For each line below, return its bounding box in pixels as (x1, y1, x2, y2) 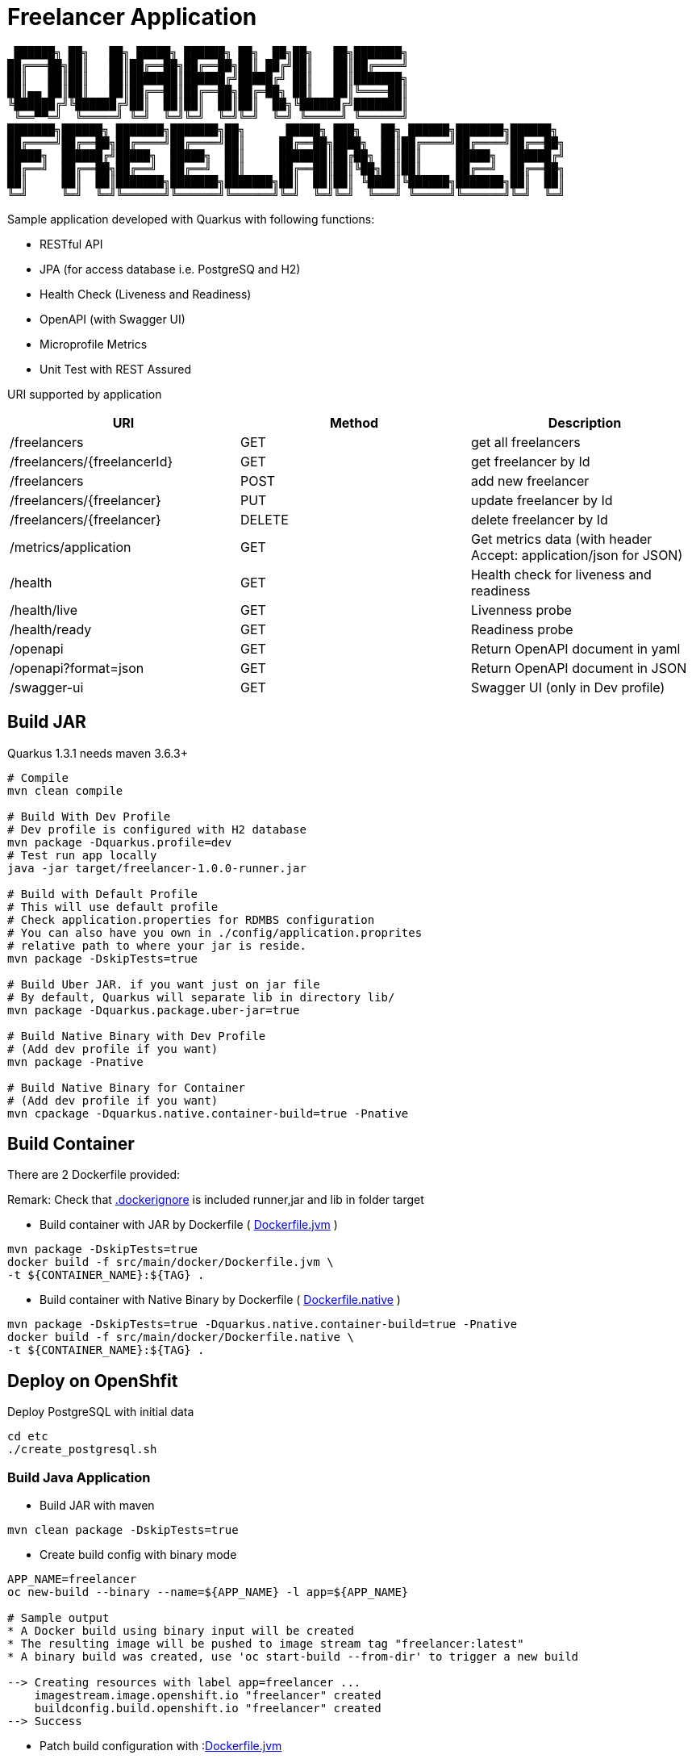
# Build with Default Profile (7, 887, 198, 900)
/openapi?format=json (10, 659, 144, 676)
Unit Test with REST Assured (40, 361, 192, 376)
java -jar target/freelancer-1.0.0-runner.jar (7, 861, 306, 875)
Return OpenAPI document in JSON (470, 659, 687, 676)
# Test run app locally (7, 848, 157, 862)
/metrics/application (10, 538, 131, 555)
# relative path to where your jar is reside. (7, 938, 306, 952)
